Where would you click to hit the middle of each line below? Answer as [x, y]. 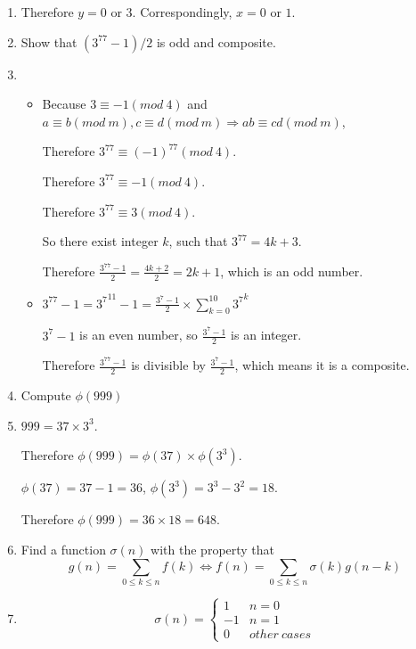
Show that [49, 41]
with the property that [213, 550]
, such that [198, 241]
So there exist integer [100, 241]
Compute [46, 395]
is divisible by [168, 365]
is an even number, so [139, 335]
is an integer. [266, 335]
